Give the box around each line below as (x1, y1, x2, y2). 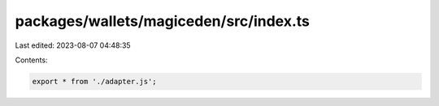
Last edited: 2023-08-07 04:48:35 (15, 40, 131, 50)
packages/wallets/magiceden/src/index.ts (15, 12, 311, 30)
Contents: (15, 55, 48, 65)
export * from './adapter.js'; (32, 77, 158, 86)
